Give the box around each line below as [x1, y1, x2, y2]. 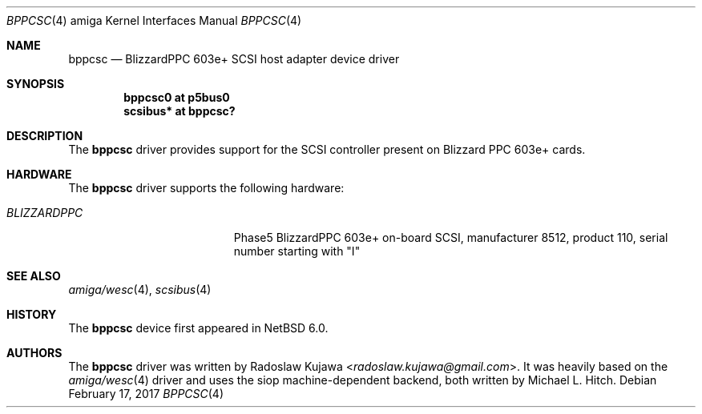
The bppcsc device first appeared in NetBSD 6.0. [68, 321, 329, 335]
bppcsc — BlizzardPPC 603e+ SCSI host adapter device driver [68, 52, 400, 66]
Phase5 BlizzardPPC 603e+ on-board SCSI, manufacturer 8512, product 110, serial [233, 231, 668, 244]
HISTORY [6, 307, 57, 321]
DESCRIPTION [6, 129, 83, 143]
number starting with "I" [233, 244, 361, 258]
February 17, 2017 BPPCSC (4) [68, 387, 224, 400]
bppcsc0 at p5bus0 [123, 90, 230, 104]
